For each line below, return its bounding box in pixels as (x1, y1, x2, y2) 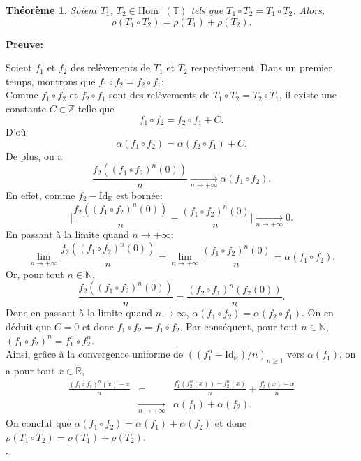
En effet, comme (6, 188, 75, 203)
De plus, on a (6, 148, 63, 163)
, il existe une (279, 87, 337, 102)
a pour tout (6, 363, 55, 377)
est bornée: (116, 188, 163, 203)
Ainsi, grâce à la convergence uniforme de (6, 346, 184, 361)
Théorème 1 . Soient (6, 3, 97, 17)
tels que (191, 3, 223, 17)
